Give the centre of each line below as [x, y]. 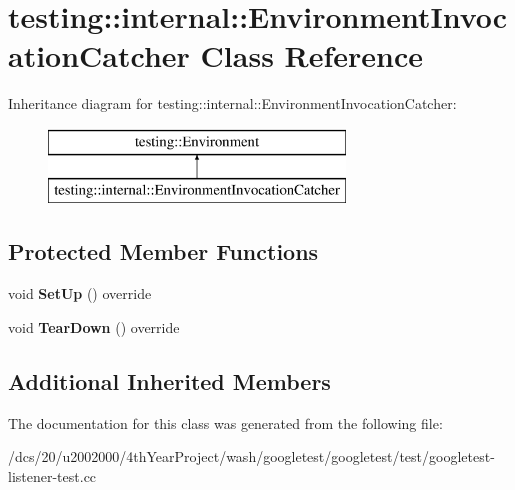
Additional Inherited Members [169, 380]
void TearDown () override [94, 326]
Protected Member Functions [163, 251]
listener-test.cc [52, 475]
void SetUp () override [80, 293]
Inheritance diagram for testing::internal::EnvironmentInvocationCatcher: [232, 103]
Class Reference [312, 55]
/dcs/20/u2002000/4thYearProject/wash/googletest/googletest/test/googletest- [251, 456]
